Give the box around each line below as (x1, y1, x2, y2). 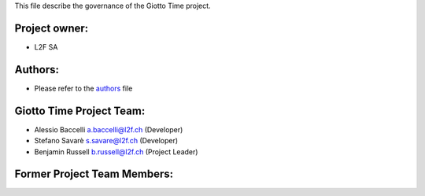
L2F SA (34, 42, 58, 51)
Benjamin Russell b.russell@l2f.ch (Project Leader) (34, 146, 198, 157)
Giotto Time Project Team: (14, 104, 146, 117)
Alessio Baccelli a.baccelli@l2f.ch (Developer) (34, 124, 183, 134)
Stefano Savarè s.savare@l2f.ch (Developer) (34, 136, 179, 146)
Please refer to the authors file (34, 83, 133, 93)
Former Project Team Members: (14, 168, 173, 181)
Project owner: (14, 21, 89, 35)
